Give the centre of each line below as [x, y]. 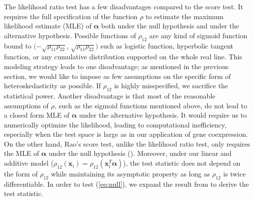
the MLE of [22, 153]
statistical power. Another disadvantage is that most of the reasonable [110, 95]
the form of [21, 174]
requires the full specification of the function [71, 16]
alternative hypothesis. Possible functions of [70, 35]
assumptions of [26, 105]
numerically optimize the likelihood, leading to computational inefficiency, [115, 124]
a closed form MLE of [37, 115]
